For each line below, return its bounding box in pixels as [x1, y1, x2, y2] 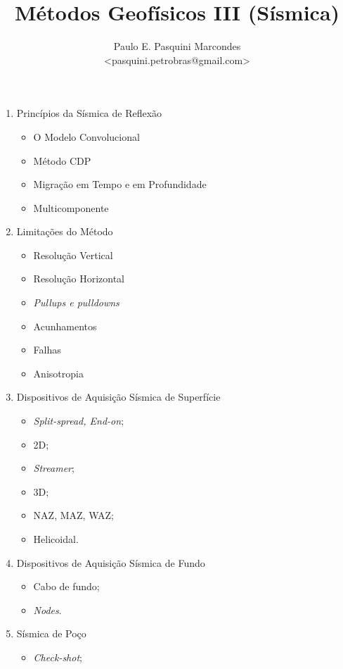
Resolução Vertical [33, 247, 113, 262]
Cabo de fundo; [33, 579, 100, 594]
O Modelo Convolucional [33, 129, 140, 144]
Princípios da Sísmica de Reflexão [16, 106, 162, 120]
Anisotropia [33, 365, 84, 380]
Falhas [33, 342, 61, 357]
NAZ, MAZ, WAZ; [33, 508, 114, 523]
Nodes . [33, 602, 62, 617]
